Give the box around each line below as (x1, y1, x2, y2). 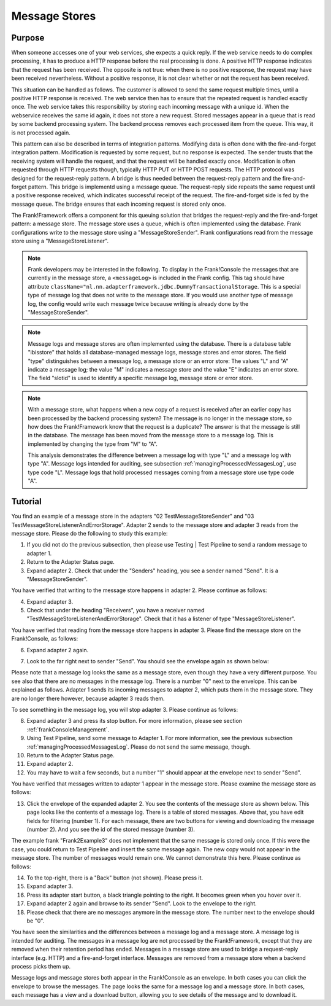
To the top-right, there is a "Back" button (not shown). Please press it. (26, 874, 204, 881)
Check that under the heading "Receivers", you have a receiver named (26, 607, 205, 614)
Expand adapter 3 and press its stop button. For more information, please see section (26, 717, 242, 725)
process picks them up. (11, 962, 70, 970)
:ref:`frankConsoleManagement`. (26, 725, 110, 733)
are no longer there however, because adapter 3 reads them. (11, 695, 165, 702)
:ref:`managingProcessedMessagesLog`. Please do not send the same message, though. (26, 743, 251, 751)
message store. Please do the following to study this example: (11, 529, 168, 537)
